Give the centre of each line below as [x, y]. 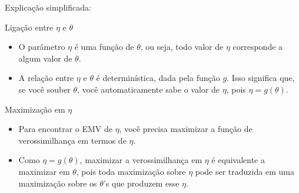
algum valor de [45, 58]
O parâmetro [42, 47]
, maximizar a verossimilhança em [141, 160]
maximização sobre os [58, 183]
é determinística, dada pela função [158, 78]
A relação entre [46, 78]
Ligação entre [29, 27]
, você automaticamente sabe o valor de [149, 89]
